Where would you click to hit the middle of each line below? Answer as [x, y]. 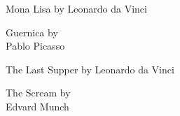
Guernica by [32, 32]
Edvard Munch [37, 106]
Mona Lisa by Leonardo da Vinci [76, 8]
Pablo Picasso [35, 46]
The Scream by [38, 93]
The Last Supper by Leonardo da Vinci [90, 69]
